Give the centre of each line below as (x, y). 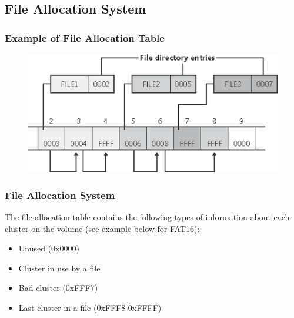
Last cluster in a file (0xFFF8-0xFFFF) (90, 307)
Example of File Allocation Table (85, 37)
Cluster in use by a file (59, 268)
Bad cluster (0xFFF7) (58, 288)
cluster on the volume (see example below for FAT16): (102, 228)
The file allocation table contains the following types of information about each (147, 217)
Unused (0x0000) (49, 248)
